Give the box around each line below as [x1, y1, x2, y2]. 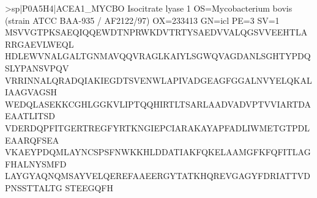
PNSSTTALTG [5, 181, 62, 194]
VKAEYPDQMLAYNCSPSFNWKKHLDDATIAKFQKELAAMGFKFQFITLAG [5, 145, 311, 158]
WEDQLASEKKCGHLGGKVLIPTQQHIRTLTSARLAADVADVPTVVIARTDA [5, 97, 311, 110]
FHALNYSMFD [5, 157, 67, 170]
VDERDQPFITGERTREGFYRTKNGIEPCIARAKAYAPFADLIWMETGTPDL [5, 121, 310, 134]
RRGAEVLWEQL [5, 37, 74, 50]
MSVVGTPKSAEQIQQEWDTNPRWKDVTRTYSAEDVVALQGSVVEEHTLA [5, 26, 308, 38]
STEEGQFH [65, 181, 113, 194]
